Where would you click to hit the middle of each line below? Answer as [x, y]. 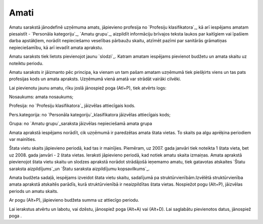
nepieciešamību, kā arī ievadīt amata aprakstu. [56, 47]
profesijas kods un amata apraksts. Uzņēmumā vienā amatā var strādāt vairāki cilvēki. [95, 79]
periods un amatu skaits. [34, 191]
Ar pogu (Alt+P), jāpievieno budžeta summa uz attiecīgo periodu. [74, 200]
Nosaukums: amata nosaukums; [41, 97]
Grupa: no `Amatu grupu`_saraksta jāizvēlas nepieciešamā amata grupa [81, 123]
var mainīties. [23, 139]
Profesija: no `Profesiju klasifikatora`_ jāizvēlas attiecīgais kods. [72, 106]
